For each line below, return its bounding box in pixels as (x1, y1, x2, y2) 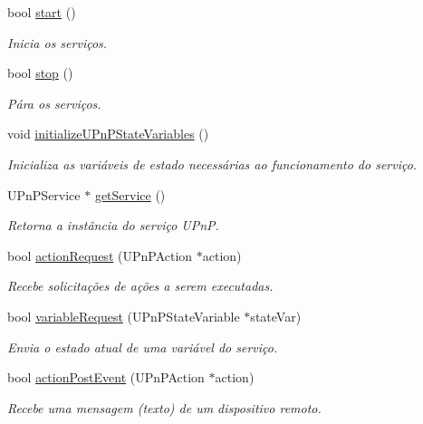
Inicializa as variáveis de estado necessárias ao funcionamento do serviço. (7, 154, 418, 173)
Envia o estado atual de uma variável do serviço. (7, 337, 278, 356)
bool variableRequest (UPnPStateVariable (7, 306, 240, 325)
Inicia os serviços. (7, 33, 108, 52)
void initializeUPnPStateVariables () (7, 124, 209, 143)
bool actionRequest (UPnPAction (7, 246, 193, 265)
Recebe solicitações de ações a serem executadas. (7, 276, 274, 295)
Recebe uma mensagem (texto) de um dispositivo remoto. (7, 398, 322, 417)
